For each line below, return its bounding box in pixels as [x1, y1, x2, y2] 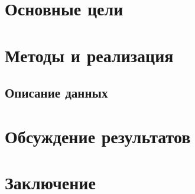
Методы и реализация [5, 43, 174, 67]
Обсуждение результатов [5, 124, 191, 148]
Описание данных [5, 83, 108, 102]
